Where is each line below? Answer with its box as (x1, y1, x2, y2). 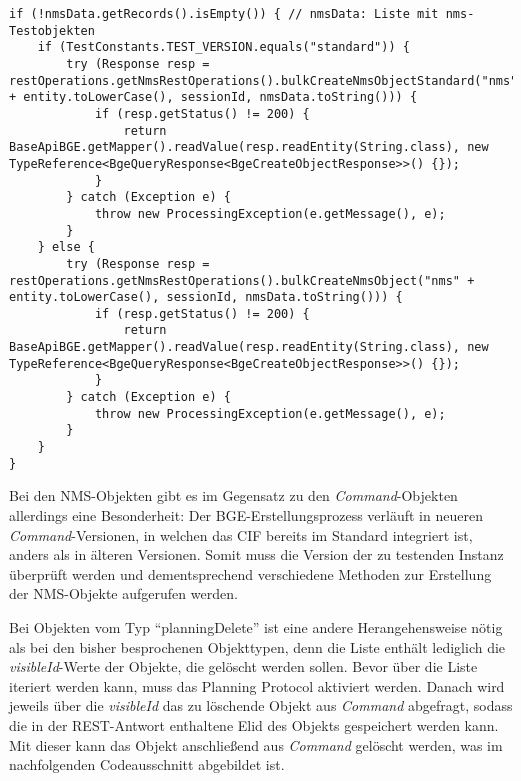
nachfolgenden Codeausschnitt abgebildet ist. (9, 754, 285, 775)
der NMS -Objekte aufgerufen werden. (9, 583, 238, 604)
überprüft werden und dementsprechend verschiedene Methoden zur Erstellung (9, 563, 492, 584)
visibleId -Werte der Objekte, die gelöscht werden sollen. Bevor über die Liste (9, 656, 478, 677)
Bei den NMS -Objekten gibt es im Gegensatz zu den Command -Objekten (9, 485, 458, 506)
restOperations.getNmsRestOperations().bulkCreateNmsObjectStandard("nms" (9, 73, 518, 88)
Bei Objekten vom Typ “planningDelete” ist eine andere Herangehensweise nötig (9, 616, 503, 637)
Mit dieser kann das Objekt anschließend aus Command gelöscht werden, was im (9, 734, 503, 755)
